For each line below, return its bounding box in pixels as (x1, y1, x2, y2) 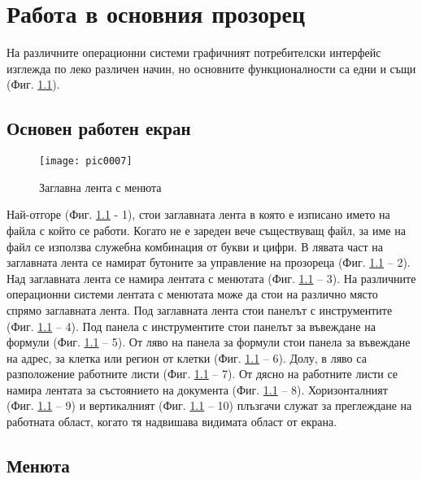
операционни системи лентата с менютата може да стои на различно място (7, 285, 378, 303)
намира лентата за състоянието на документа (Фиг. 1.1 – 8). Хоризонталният (7, 381, 388, 398)
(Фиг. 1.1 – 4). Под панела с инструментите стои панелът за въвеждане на (7, 317, 376, 334)
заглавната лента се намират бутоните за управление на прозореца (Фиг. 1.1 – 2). (7, 254, 411, 271)
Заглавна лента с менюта (39, 178, 162, 195)
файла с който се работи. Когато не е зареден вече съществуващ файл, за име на (7, 221, 406, 238)
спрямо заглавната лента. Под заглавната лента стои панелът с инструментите (7, 301, 393, 318)
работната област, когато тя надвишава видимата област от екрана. (7, 413, 337, 430)
